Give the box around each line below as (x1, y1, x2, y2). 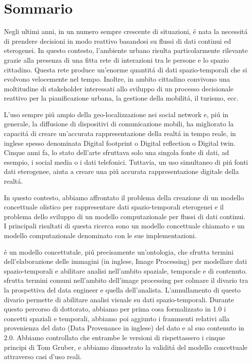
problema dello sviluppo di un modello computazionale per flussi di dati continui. (4, 211, 246, 221)
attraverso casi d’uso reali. (4, 351, 82, 362)
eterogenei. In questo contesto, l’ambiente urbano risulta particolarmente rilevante (4, 45, 248, 55)
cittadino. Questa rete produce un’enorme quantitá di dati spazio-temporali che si (4, 64, 247, 74)
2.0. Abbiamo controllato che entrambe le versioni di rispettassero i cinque (4, 332, 225, 342)
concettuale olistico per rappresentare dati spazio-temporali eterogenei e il (4, 202, 224, 212)
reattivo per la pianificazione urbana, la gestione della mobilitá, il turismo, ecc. (4, 93, 238, 103)
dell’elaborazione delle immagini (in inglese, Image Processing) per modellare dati (4, 256, 247, 266)
